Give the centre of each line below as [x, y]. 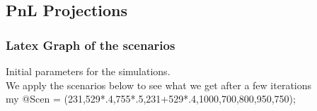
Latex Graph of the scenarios [91, 45]
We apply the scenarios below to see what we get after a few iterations [159, 85]
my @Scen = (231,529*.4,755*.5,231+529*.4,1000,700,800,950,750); [151, 99]
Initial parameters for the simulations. [88, 71]
